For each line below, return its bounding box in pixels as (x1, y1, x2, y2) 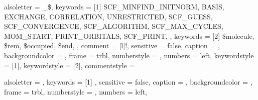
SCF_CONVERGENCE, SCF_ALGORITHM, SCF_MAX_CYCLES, (4, 21, 223, 31)
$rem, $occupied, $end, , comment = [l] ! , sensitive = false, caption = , (4, 40, 220, 51)
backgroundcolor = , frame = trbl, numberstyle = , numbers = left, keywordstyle (4, 50, 254, 60)
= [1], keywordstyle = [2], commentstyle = (4, 60, 135, 70)
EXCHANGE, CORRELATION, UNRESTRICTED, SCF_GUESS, (4, 11, 213, 21)
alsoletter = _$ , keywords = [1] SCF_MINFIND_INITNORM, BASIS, (4, 1, 224, 11)
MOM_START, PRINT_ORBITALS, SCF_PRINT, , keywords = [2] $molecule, (4, 30, 254, 41)
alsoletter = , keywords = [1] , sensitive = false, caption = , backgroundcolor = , (4, 77, 252, 87)
